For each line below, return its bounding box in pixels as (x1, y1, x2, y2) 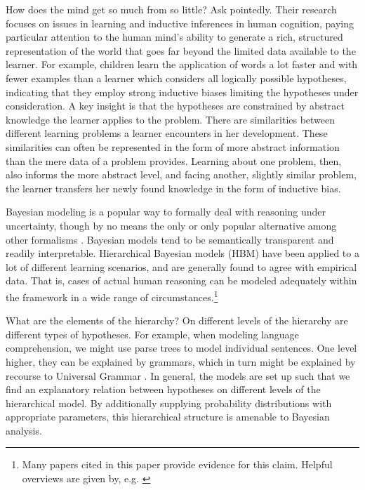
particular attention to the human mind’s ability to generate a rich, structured (6, 29, 343, 44)
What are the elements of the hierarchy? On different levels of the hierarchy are (6, 313, 348, 328)
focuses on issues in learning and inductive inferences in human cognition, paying (6, 15, 354, 30)
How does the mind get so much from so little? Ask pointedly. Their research (6, 2, 337, 16)
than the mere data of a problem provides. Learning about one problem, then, (6, 153, 342, 168)
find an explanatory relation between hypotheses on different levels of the (6, 382, 321, 397)
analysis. (6, 423, 42, 437)
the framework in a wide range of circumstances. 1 (6, 287, 218, 304)
